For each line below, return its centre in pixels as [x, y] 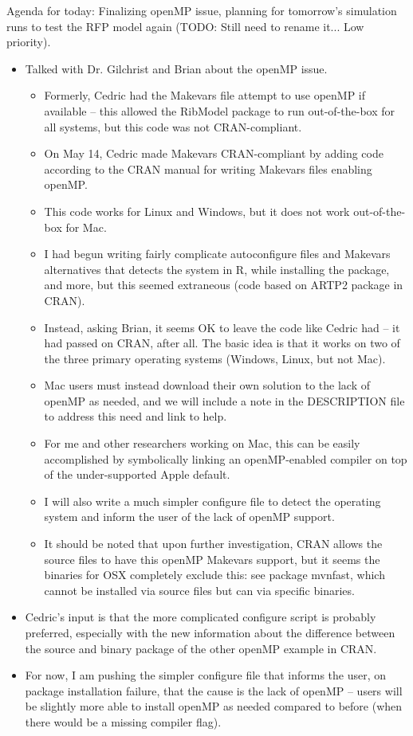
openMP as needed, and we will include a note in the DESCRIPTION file [224, 400]
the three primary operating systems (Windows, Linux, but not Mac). [215, 358]
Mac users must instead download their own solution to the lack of [207, 385]
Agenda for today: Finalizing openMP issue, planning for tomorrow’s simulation [202, 10]
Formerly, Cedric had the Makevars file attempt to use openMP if [205, 95]
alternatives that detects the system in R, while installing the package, [217, 269]
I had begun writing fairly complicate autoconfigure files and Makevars [217, 254]
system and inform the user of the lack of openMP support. [189, 517]
